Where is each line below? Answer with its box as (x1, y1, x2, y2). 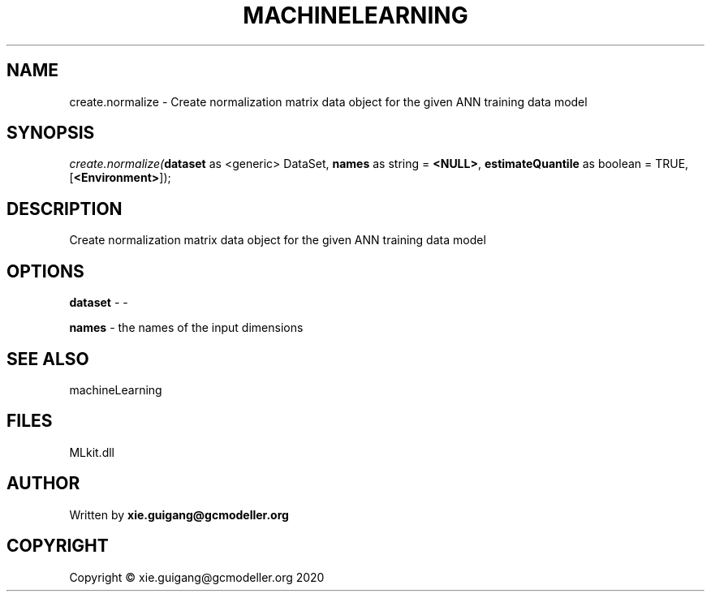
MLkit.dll (69, 445, 114, 459)
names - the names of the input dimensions (69, 321, 304, 335)
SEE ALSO (6, 348, 89, 369)
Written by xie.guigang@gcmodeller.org (69, 507, 289, 522)
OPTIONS (6, 260, 84, 282)
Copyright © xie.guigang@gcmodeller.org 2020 (69, 570, 325, 584)
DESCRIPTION (6, 198, 123, 219)
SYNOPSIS (6, 123, 95, 144)
